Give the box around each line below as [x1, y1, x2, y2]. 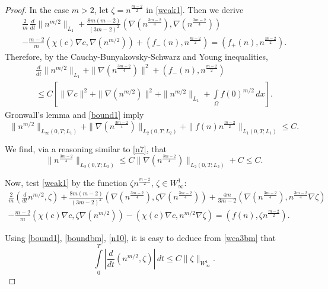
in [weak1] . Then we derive [146, 4, 244, 15]
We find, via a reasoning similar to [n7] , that [5, 142, 167, 155]
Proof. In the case [5, 4, 69, 15]
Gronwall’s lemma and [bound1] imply [5, 108, 144, 121]
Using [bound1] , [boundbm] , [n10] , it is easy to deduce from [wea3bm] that [5, 231, 276, 243]
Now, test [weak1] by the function [5, 176, 128, 189]
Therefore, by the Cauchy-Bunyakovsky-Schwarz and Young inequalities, [5, 50, 268, 62]
